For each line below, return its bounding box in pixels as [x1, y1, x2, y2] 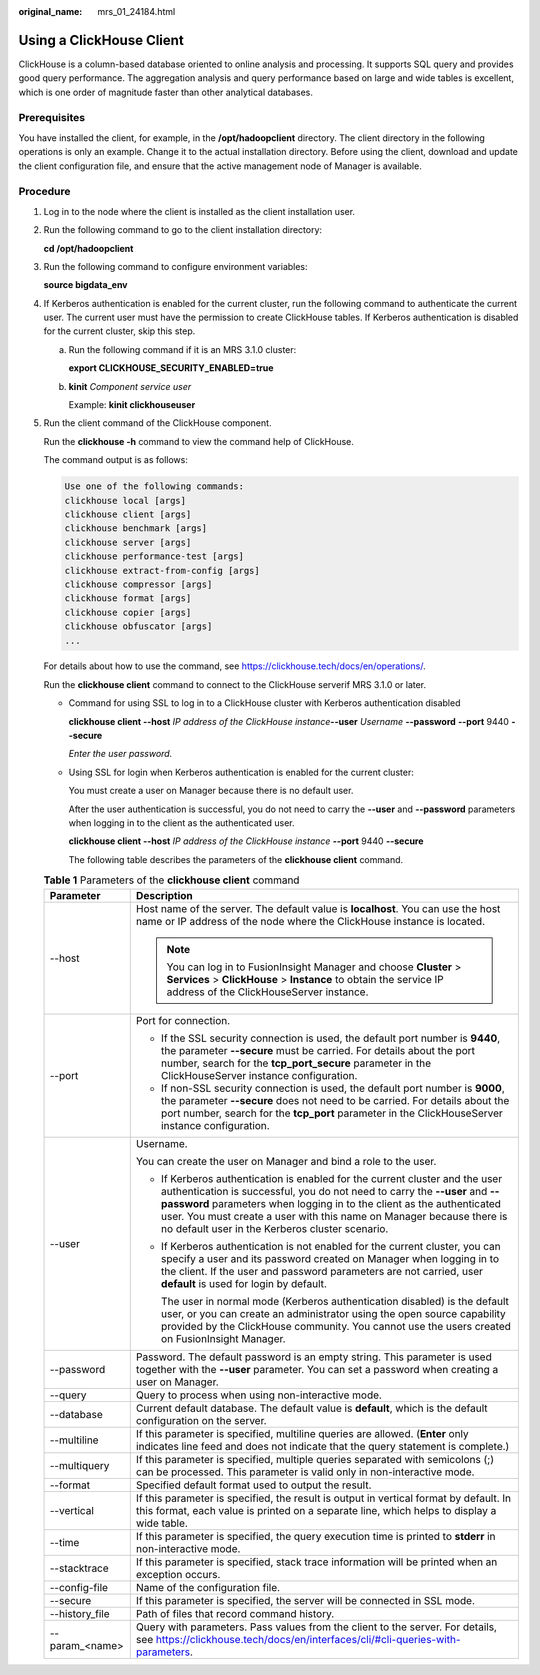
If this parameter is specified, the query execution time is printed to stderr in [135, 1529, 496, 1543]
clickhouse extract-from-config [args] [64, 565, 260, 576]
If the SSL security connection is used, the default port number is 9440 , [160, 1031, 501, 1045]
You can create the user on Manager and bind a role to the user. [135, 1154, 437, 1168]
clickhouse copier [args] [64, 606, 192, 618]
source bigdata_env [43, 279, 129, 291]
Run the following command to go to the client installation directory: [43, 224, 323, 236]
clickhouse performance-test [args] [64, 551, 245, 562]
